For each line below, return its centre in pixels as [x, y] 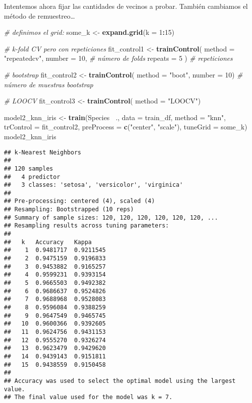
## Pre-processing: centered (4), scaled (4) [79, 201]
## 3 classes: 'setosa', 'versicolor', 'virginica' [94, 185]
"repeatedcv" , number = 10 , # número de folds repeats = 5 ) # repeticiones [118, 58]
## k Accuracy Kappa [48, 242]
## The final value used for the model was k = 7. [88, 397]
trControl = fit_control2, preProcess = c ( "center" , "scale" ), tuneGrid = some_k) [126, 127]
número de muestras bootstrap [49, 84]
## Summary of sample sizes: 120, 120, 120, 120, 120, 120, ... [111, 217]
